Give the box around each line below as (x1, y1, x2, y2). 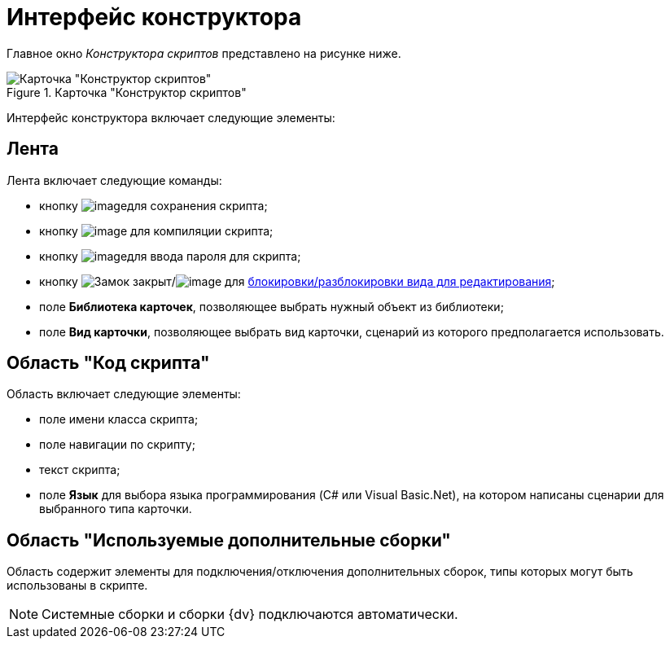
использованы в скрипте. (7, 578, 148, 593)
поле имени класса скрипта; (39, 412, 199, 427)
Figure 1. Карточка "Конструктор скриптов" (7, 85, 247, 99)
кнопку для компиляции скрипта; (39, 223, 274, 238)
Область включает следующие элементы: (7, 387, 241, 401)
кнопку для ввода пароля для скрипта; (39, 248, 301, 263)
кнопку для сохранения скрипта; (39, 198, 268, 213)
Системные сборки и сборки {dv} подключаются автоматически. (42, 606, 458, 623)
